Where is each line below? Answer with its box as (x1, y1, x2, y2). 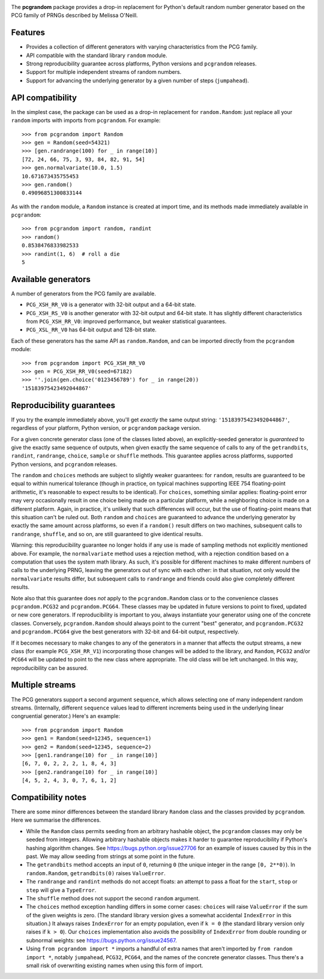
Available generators (11, 274, 91, 285)
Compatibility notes (11, 792, 87, 803)
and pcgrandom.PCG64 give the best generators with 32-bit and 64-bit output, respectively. (11, 628, 239, 636)
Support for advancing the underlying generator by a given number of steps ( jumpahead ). (26, 77, 249, 84)
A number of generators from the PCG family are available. (11, 290, 156, 297)
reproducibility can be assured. (11, 664, 88, 672)
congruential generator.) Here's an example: (11, 712, 120, 720)
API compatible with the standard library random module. (26, 52, 167, 59)
